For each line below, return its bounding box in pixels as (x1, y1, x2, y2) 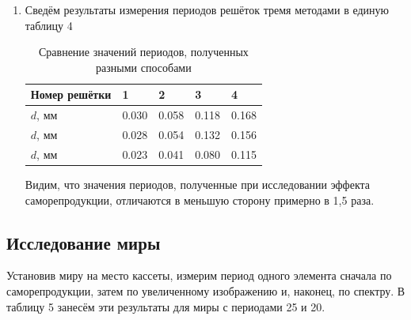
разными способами (96, 58, 192, 75)
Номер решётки (30, 86, 112, 103)
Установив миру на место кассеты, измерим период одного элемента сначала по (6, 267, 392, 284)
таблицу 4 (25, 17, 73, 33)
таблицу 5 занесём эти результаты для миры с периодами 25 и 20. (6, 298, 325, 314)
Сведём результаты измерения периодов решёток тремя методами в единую (25, 2, 389, 17)
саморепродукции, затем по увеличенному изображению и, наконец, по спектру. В (6, 282, 405, 299)
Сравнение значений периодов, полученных (38, 43, 249, 60)
